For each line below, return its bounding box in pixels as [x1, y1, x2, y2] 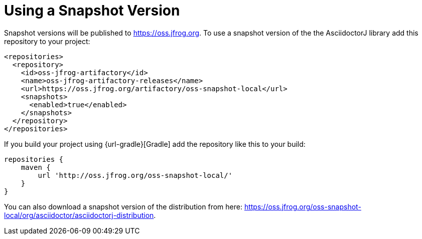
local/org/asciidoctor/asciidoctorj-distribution [4, 210, 154, 219]
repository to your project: [4, 37, 90, 46]
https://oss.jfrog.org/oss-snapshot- [244, 202, 361, 211]
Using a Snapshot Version [4, 2, 180, 19]
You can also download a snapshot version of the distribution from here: [4, 202, 242, 211]
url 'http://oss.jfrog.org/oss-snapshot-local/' [38, 171, 233, 179]
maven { [21, 163, 51, 171]
